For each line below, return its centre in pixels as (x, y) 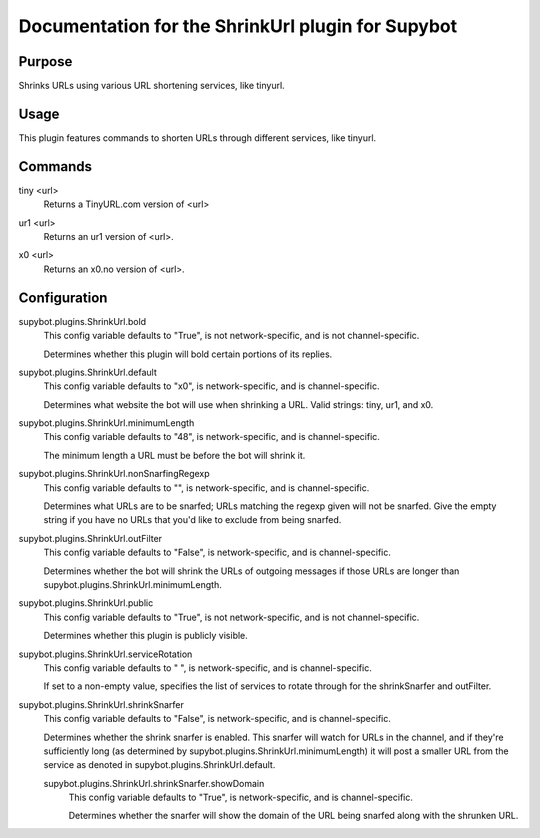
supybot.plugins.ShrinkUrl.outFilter (90, 538)
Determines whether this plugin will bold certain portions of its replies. (188, 354)
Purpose (45, 61)
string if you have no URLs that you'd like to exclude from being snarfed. (192, 520)
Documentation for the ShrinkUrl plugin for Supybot (238, 26)
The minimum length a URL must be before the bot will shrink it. (174, 455)
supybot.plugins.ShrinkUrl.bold (82, 321)
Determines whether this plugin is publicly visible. (146, 636)
